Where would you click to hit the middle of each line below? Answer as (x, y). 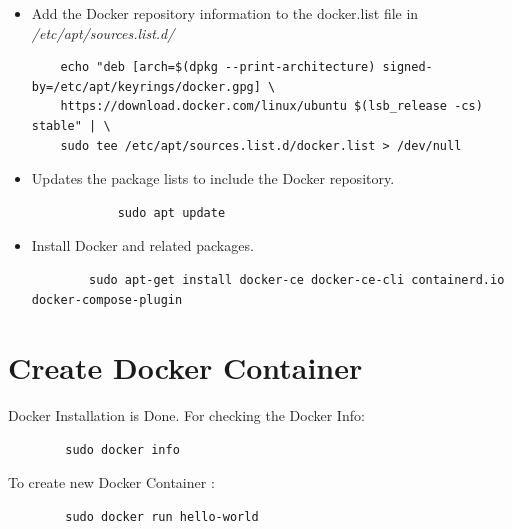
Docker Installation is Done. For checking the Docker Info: (186, 415)
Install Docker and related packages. (142, 245)
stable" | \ (71, 125)
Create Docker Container (185, 367)
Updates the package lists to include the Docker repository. (213, 178)
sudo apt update (171, 212)
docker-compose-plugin (107, 299)
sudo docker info (122, 449)
